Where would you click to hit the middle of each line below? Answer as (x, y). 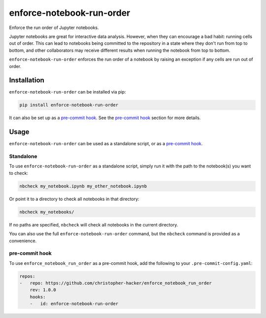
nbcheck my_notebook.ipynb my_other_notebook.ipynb (83, 186)
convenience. (23, 241)
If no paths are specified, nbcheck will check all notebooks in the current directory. (94, 224)
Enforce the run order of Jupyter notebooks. (54, 28)
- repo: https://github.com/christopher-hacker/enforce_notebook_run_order (116, 283)
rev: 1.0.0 (43, 290)
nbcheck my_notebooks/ (47, 212)
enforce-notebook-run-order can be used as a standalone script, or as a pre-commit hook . (106, 144)
